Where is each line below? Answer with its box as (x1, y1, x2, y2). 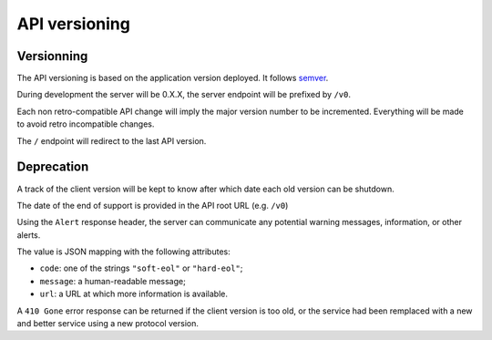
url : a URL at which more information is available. (39, 288, 228, 300)
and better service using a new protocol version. (16, 318, 200, 329)
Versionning (16, 48, 88, 64)
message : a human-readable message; (39, 275, 186, 286)
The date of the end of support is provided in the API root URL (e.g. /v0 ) (16, 200, 289, 211)
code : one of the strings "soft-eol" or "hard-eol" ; (39, 263, 243, 273)
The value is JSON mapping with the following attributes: (16, 246, 231, 257)
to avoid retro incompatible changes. (16, 118, 155, 129)
